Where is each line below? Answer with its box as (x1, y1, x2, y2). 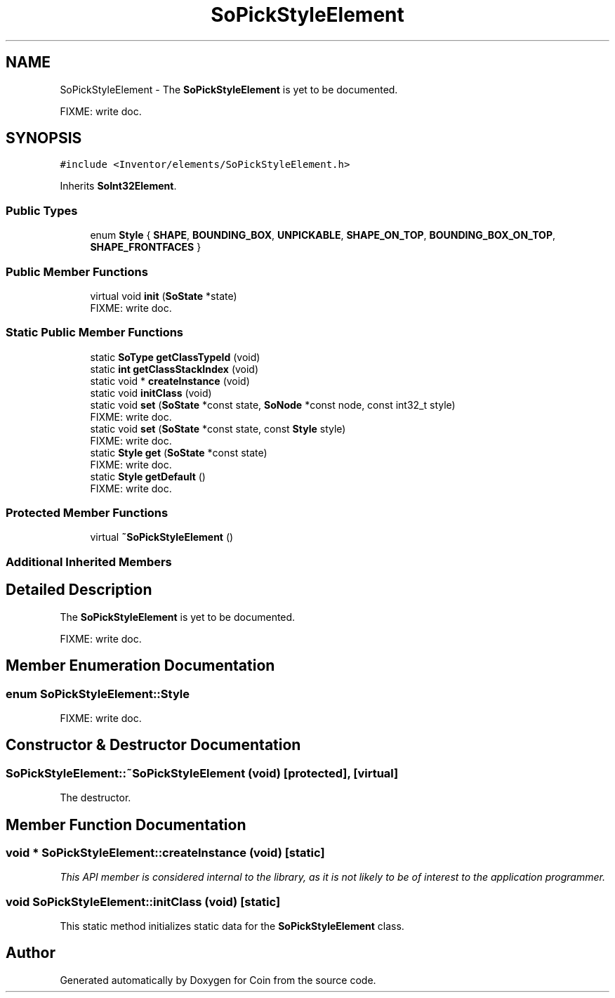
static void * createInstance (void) (90, 374, 250, 387)
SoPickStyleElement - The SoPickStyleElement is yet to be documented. (60, 83, 398, 96)
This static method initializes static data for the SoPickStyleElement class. (60, 920, 404, 933)
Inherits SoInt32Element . (60, 180, 177, 192)
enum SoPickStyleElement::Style (6, 686, 190, 701)
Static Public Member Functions (6, 325, 184, 340)
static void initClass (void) (90, 386, 212, 399)
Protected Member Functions (6, 506, 168, 520)
